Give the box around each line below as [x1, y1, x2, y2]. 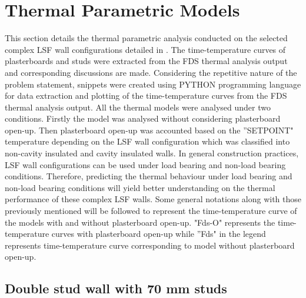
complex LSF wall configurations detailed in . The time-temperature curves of [5, 43, 286, 55]
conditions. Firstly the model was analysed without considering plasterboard [5, 112, 281, 125]
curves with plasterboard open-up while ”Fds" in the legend [51, 227, 266, 240]
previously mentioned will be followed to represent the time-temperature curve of [5, 205, 297, 217]
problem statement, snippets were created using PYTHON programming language [5, 78, 301, 90]
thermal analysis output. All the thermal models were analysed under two [5, 101, 271, 113]
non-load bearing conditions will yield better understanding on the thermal [5, 181, 275, 193]
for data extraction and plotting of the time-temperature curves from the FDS [5, 89, 287, 102]
